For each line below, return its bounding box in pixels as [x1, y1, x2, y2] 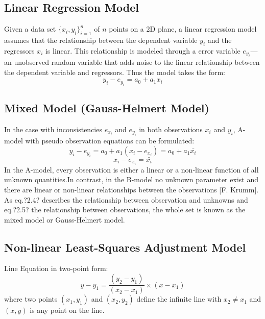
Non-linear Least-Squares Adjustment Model [4, 239, 246, 255]
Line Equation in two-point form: [4, 263, 108, 274]
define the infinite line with [136, 293, 222, 304]
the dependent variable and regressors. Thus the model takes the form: [4, 66, 226, 77]
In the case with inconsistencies [4, 124, 102, 134]
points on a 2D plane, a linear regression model [109, 23, 257, 34]
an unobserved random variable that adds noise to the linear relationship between [4, 57, 260, 67]
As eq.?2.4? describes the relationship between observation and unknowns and [4, 194, 248, 205]
